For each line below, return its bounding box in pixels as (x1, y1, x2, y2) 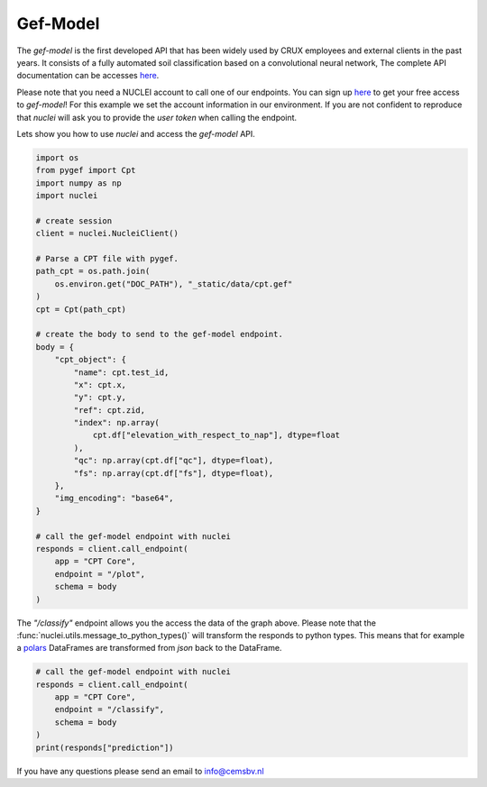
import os (35, 152, 79, 162)
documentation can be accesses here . (16, 70, 160, 81)
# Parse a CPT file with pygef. (35, 253, 179, 263)
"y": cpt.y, (73, 392, 126, 403)
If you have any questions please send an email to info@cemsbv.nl (16, 765, 265, 776)
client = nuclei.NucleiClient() (35, 228, 179, 239)
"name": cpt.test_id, (73, 367, 170, 378)
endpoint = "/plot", (54, 569, 146, 579)
